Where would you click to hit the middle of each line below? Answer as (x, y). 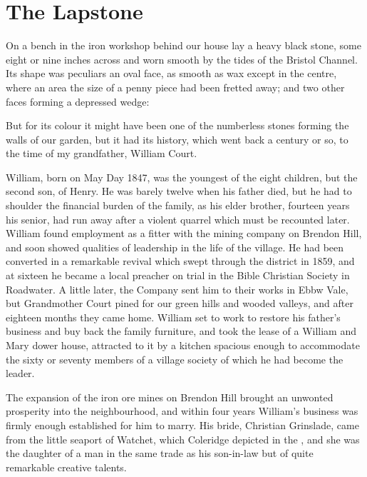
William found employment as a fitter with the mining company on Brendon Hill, (184, 233)
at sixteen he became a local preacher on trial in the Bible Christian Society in (178, 275)
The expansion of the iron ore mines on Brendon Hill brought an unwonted (170, 397)
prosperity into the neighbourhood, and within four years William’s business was (182, 411)
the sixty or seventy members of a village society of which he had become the (175, 359)
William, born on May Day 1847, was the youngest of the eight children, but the (182, 177)
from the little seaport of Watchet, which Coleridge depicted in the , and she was (183, 439)
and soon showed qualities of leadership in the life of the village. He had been (175, 247)
